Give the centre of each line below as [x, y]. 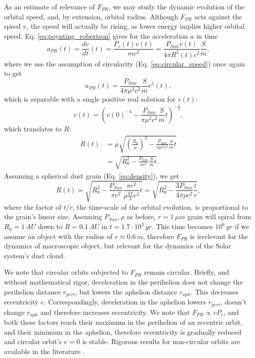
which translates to [33, 128]
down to [50, 226]
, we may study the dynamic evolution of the [176, 6]
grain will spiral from [219, 216]
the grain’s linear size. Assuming [53, 216]
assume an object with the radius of [58, 236]
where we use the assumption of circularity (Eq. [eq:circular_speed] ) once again [125, 63]
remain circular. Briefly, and [187, 272]
